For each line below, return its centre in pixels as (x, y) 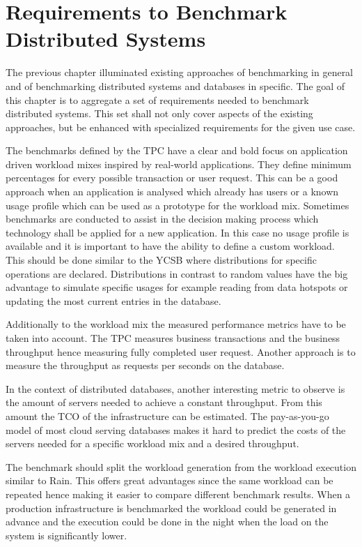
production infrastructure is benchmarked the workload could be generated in (171, 508)
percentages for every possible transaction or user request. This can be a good (172, 178)
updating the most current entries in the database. (113, 300)
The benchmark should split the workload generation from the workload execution (181, 466)
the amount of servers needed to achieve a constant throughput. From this (164, 402)
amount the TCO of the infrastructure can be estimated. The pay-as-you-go (167, 415)
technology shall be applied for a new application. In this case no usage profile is (178, 232)
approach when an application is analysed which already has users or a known (172, 192)
